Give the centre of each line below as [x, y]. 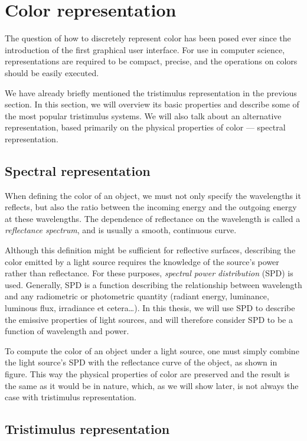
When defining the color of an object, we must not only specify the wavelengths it [153, 195]
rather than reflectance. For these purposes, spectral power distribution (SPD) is [149, 273]
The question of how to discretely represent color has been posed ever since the [148, 38]
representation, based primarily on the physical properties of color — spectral [145, 127]
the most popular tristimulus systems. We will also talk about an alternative [143, 115]
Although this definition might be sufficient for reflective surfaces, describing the [150, 250]
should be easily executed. [52, 72]
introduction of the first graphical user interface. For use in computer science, [145, 49]
